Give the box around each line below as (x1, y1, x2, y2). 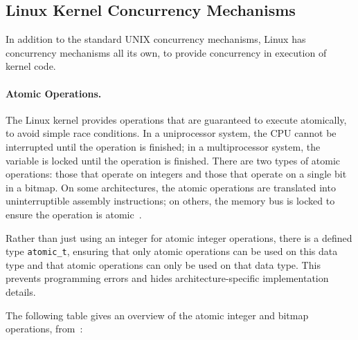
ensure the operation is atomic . (6, 207, 142, 221)
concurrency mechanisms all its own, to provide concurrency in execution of (6, 45, 327, 59)
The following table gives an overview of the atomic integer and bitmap (6, 308, 309, 322)
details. (6, 284, 36, 299)
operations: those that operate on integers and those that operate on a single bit (6, 167, 347, 181)
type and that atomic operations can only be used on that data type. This (6, 257, 321, 272)
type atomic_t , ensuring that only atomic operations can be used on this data (6, 244, 338, 258)
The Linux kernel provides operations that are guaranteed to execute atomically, (6, 112, 347, 126)
